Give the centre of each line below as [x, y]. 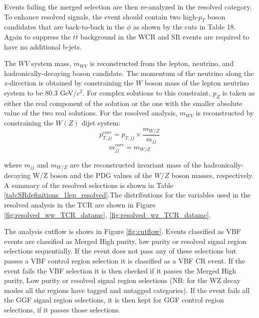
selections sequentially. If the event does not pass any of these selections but [120, 251]
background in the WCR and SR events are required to [165, 36]
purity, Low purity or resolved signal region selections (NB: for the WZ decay [122, 280]
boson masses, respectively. [213, 175]
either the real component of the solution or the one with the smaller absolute [123, 103]
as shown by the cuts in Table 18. [184, 27]
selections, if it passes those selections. [62, 309]
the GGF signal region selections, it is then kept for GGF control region [114, 300]
